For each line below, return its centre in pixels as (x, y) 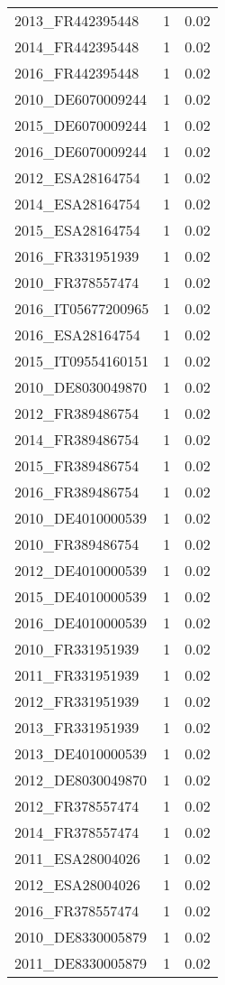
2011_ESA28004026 (77, 858)
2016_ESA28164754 (77, 335)
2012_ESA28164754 (77, 177)
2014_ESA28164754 (77, 204)
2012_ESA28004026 (77, 884)
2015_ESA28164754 (77, 230)
